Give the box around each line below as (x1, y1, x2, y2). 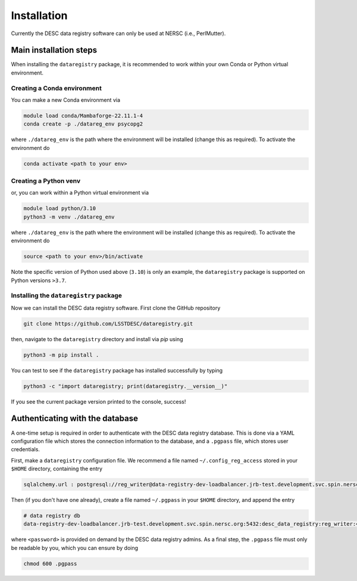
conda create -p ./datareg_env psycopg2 (23, 121, 143, 127)
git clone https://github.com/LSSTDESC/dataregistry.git (23, 320, 193, 327)
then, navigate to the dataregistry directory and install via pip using (11, 335, 183, 342)
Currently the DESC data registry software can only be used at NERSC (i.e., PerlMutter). (11, 30, 226, 37)
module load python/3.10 (23, 205, 96, 212)
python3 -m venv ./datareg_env (23, 213, 115, 220)
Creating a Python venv (11, 177, 80, 185)
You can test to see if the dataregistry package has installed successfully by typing (11, 367, 223, 374)
